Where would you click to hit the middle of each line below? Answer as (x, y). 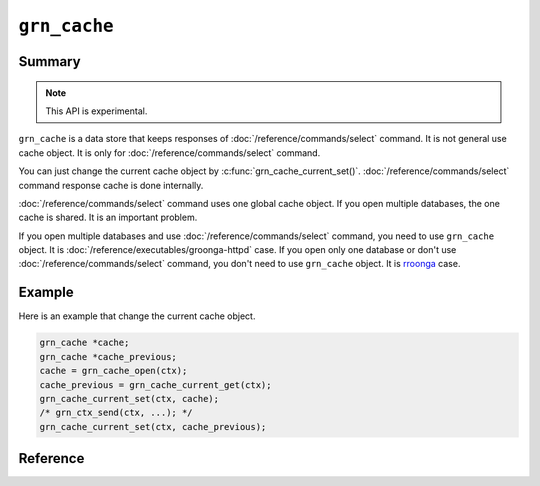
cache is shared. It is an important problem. (108, 217)
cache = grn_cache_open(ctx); (113, 371)
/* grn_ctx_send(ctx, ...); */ (116, 413)
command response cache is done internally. (111, 185)
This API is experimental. (96, 111)
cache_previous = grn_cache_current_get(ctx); (155, 384)
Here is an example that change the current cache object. (137, 316)
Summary (49, 61)
